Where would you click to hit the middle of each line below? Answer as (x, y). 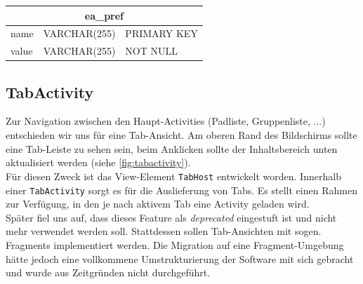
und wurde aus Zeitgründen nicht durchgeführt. (108, 272)
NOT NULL (152, 51)
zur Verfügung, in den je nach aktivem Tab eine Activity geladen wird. (158, 204)
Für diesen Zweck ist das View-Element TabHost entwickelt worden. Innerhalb (173, 176)
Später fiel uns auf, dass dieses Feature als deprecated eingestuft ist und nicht (171, 217)
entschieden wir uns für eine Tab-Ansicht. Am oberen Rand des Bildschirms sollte (181, 135)
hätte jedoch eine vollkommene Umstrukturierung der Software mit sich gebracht (180, 258)
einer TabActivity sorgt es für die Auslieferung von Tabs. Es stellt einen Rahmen (181, 190)
